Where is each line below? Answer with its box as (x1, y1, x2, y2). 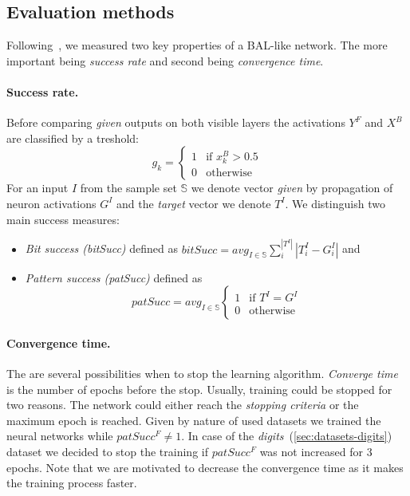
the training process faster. (6, 474, 137, 491)
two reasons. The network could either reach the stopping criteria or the (6, 396, 359, 413)
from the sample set (80, 179, 177, 196)
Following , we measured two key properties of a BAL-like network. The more (6, 37, 388, 53)
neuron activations (6, 195, 97, 211)
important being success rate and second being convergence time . (6, 52, 324, 69)
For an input (6, 179, 69, 196)
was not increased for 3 (259, 443, 373, 459)
